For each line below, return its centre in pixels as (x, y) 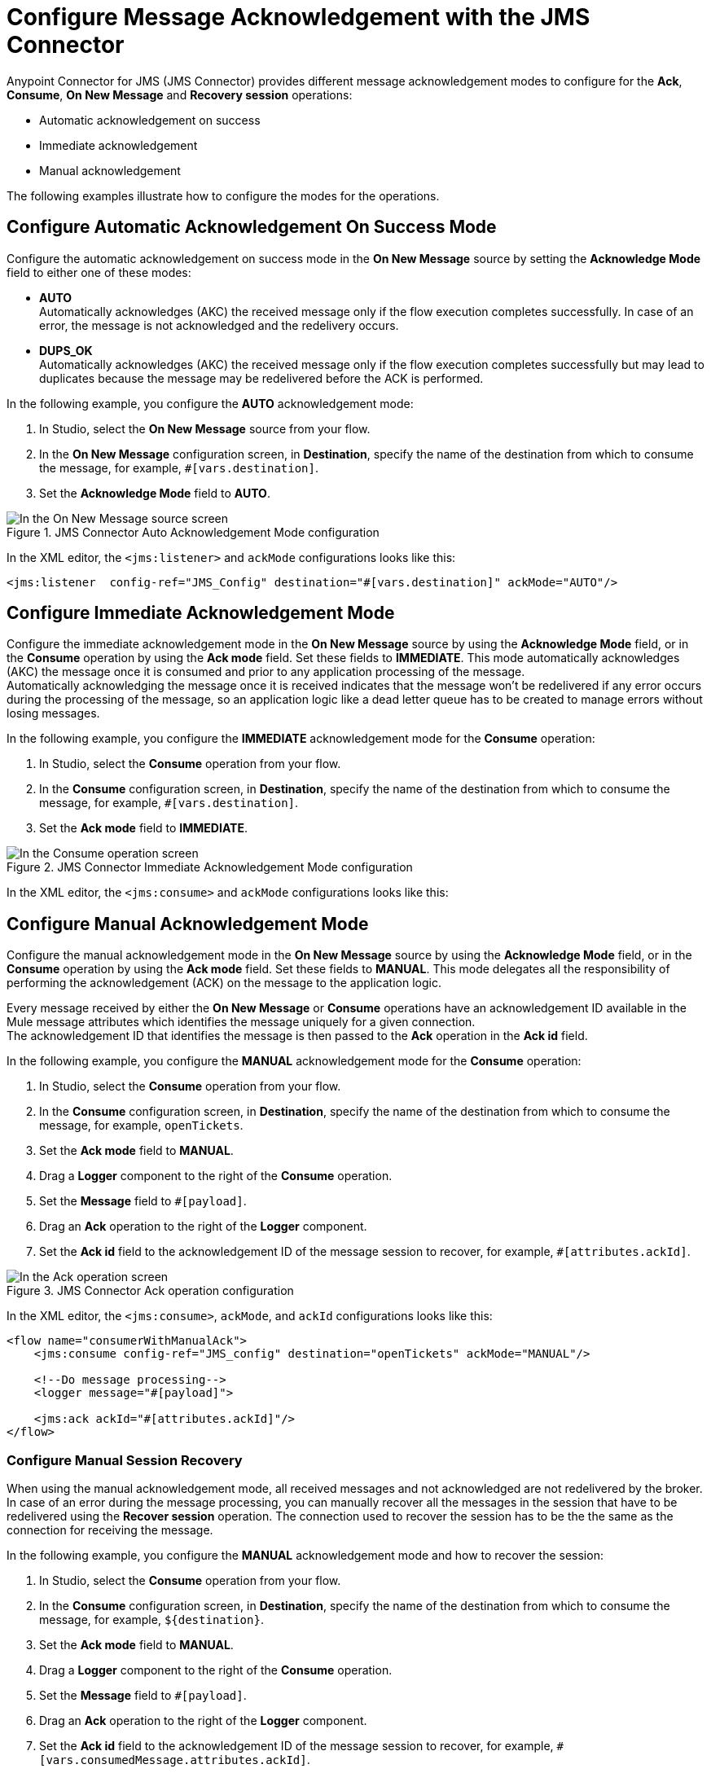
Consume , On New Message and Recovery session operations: (180, 94)
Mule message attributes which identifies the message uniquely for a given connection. (241, 1022)
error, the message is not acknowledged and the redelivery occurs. (219, 325)
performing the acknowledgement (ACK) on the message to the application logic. (224, 983)
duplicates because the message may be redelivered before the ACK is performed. (261, 378)
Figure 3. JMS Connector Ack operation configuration (150, 1291)
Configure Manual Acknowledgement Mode (188, 924)
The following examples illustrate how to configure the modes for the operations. (223, 195)
